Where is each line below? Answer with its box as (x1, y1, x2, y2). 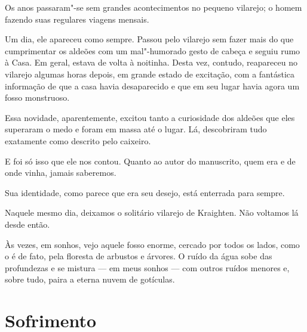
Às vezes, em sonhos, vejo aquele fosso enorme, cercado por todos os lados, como (5, 238, 300, 250)
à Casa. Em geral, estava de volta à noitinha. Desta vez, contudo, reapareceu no (5, 56, 297, 69)
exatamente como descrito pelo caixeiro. (5, 134, 151, 147)
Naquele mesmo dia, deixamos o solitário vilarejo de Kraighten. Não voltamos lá (5, 206, 299, 219)
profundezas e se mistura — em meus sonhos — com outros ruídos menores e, (5, 261, 290, 274)
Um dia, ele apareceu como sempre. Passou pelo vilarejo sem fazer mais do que (5, 33, 294, 45)
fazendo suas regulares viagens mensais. (5, 13, 149, 25)
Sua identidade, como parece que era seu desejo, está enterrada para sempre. (5, 186, 285, 198)
